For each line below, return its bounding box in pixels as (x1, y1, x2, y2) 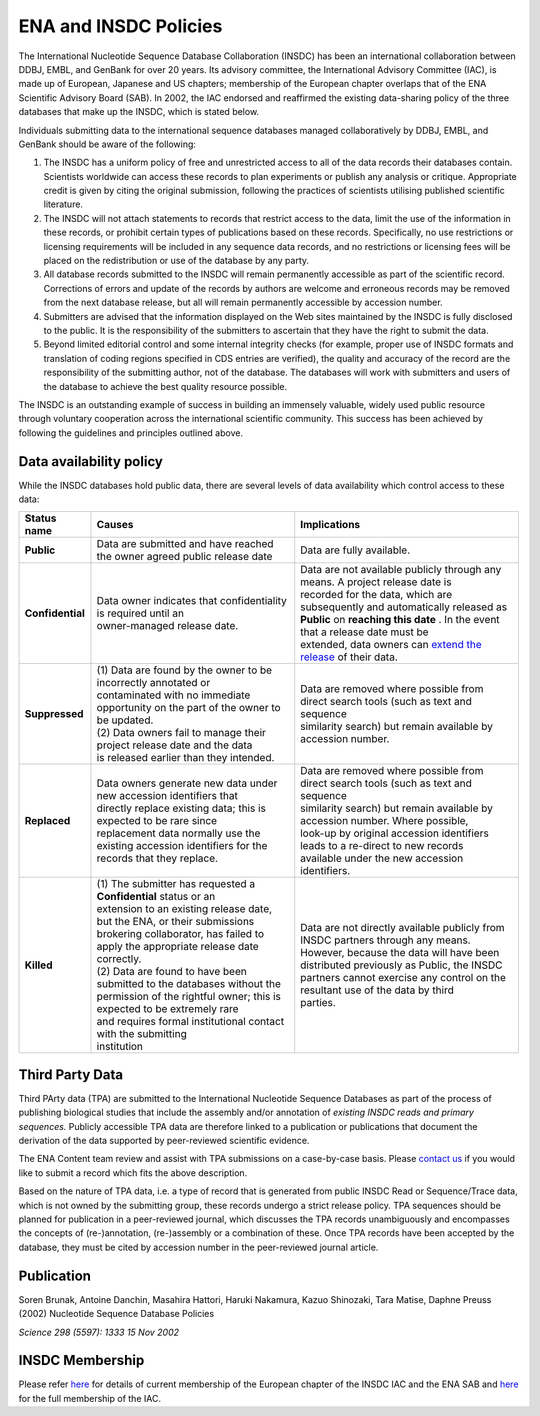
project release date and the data (96, 738, 253, 752)
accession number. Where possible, (300, 814, 469, 828)
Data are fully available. (300, 543, 411, 557)
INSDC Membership (18, 1352, 145, 1369)
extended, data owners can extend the (300, 638, 482, 652)
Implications (300, 518, 361, 532)
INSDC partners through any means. (300, 933, 471, 947)
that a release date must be (300, 625, 429, 639)
